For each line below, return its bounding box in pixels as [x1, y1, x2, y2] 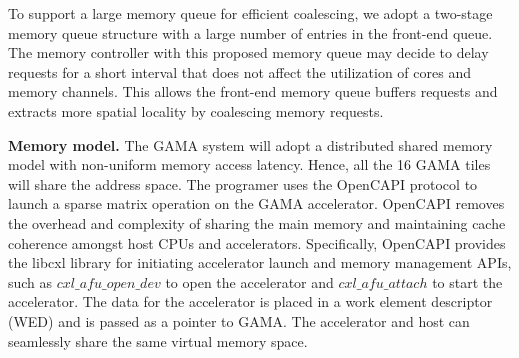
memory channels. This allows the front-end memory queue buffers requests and [8, 81, 498, 102]
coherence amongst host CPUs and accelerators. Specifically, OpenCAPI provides [8, 232, 506, 253]
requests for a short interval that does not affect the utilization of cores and [8, 61, 471, 82]
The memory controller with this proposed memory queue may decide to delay [8, 42, 489, 63]
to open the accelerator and [165, 271, 334, 292]
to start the [432, 271, 503, 292]
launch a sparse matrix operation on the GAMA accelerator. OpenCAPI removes [8, 193, 505, 214]
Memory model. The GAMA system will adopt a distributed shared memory [8, 134, 493, 155]
